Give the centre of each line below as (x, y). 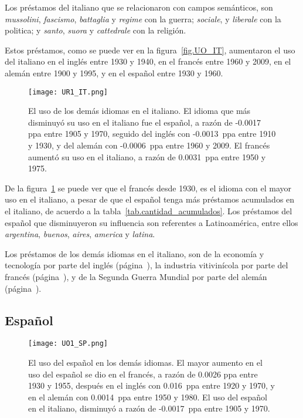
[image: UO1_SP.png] (68, 344)
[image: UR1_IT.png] (68, 92)
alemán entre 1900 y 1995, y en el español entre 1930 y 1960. (114, 73)
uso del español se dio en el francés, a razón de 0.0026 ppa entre (143, 374)
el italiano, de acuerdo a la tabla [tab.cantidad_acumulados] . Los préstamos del (149, 210)
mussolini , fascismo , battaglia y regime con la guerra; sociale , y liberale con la (143, 18)
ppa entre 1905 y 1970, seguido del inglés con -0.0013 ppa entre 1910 (152, 134)
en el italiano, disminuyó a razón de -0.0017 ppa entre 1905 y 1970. (149, 408)
